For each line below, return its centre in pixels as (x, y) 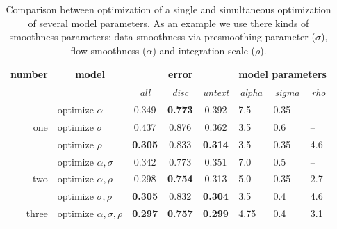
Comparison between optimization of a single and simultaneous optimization (168, 9)
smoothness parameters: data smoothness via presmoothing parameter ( (162, 37)
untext (216, 92)
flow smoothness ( (108, 50)
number (29, 74)
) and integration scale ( (204, 50)
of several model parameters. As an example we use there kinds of (168, 23)
